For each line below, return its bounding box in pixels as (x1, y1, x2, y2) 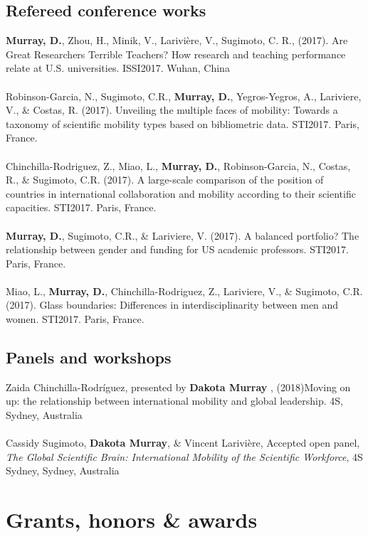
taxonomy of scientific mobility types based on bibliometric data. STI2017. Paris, (6, 116, 359, 131)
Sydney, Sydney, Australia (6, 463, 120, 478)
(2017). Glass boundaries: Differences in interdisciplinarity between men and (6, 297, 339, 312)
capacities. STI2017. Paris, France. (6, 200, 157, 215)
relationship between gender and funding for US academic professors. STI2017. (6, 242, 349, 257)
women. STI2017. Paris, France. (6, 312, 144, 326)
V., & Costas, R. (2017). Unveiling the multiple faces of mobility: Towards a (6, 102, 338, 117)
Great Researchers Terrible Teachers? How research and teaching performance (6, 46, 346, 61)
